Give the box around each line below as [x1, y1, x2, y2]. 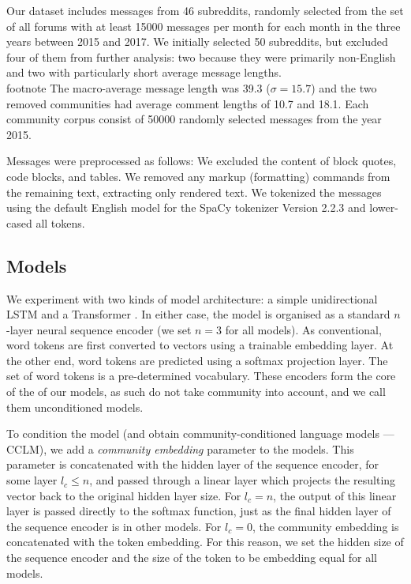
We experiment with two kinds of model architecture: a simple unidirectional [6, 290, 378, 307]
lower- [369, 199, 398, 216]
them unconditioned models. [6, 398, 144, 415]
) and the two [311, 79, 377, 96]
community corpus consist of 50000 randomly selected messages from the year [6, 111, 382, 127]
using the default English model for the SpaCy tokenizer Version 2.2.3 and [6, 199, 366, 216]
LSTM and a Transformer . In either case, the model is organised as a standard [6, 306, 390, 322]
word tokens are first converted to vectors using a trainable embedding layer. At [6, 337, 394, 353]
